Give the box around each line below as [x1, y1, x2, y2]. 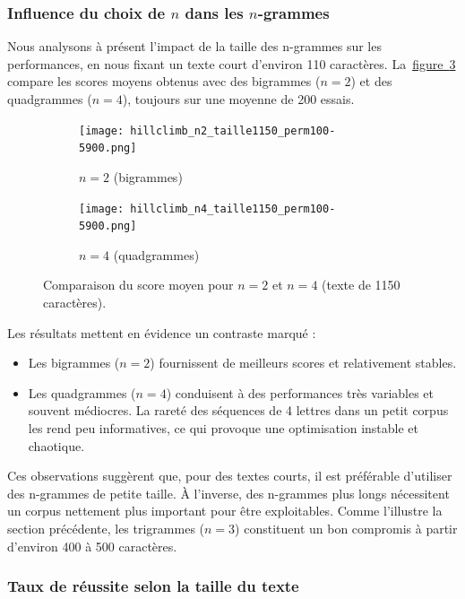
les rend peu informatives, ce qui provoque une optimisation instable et [28, 418, 419, 437]
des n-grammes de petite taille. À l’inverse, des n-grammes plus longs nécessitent [7, 483, 450, 502]
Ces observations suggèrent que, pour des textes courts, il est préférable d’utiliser [7, 466, 452, 485]
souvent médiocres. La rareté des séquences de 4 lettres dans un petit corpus [28, 401, 449, 420]
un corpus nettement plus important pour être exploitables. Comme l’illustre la [7, 501, 443, 520]
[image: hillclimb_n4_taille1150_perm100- [79, 202, 336, 215]
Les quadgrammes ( [28, 383, 136, 402]
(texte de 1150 [322, 275, 400, 294]
